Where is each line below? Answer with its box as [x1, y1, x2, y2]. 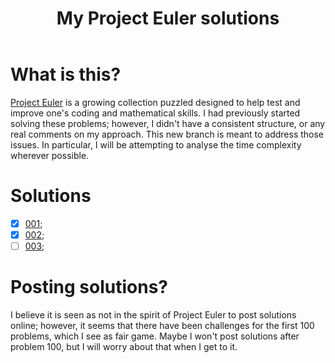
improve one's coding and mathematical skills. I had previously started [10, 107, 301, 119]
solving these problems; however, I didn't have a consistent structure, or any [10, 117, 326, 129]
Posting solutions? [10, 276, 169, 299]
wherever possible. [10, 149, 90, 161]
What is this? [10, 63, 122, 86]
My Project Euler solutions [56, 7, 280, 30]
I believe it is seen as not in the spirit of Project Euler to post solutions [10, 309, 297, 321]
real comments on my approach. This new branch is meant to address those [10, 128, 325, 140]
